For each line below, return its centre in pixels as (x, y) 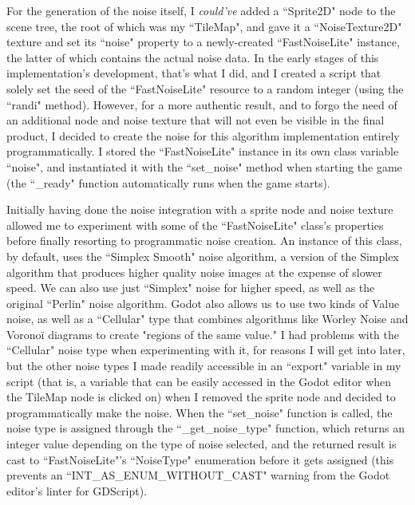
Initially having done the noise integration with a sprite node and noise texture (200, 209)
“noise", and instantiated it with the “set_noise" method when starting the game (204, 166)
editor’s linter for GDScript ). (77, 490)
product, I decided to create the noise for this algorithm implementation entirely (203, 135)
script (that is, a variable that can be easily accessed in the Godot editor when (199, 381)
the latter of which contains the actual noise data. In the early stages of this (193, 57)
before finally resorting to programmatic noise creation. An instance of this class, (204, 241)
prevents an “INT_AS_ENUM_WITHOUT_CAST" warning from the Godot (198, 475)
